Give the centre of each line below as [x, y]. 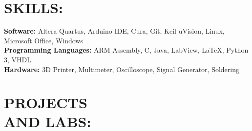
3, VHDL [18, 59]
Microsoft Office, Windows [43, 40]
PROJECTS [46, 103]
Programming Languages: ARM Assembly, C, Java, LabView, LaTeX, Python [126, 50]
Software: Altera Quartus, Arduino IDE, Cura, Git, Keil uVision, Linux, [114, 31]
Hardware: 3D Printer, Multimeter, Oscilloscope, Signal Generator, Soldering [122, 69]
